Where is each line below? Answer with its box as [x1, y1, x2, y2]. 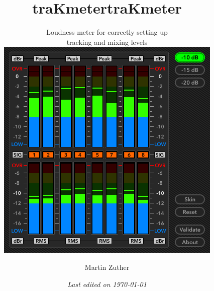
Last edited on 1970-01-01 [67, 278, 147, 289]
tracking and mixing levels [66, 36, 148, 47]
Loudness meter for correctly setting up [46, 27, 168, 37]
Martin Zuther [84, 261, 130, 272]
